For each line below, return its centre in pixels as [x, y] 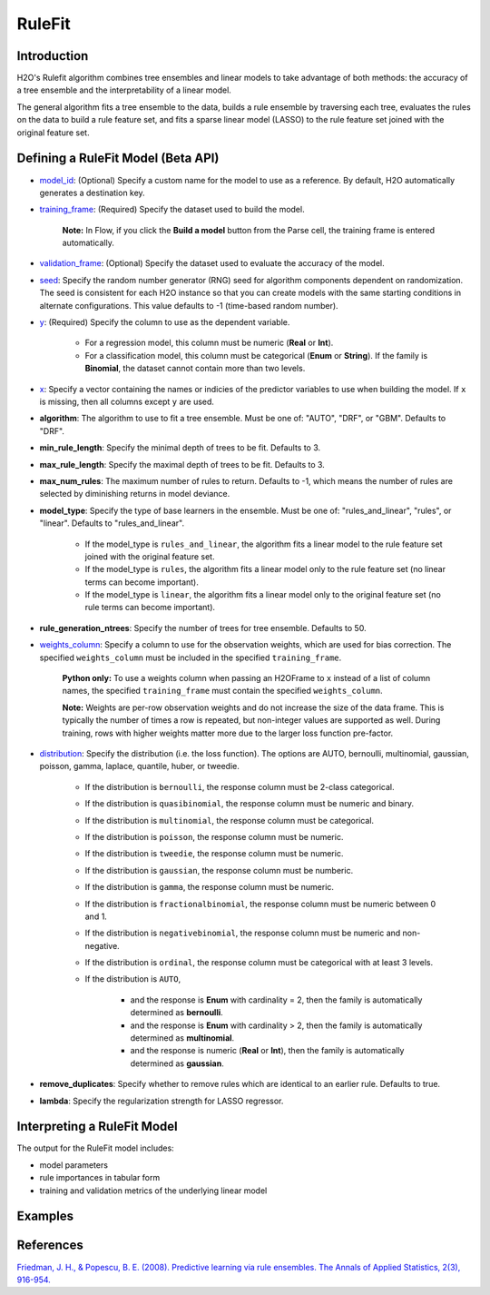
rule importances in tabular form [100, 1178]
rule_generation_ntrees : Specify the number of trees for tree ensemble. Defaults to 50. [203, 628]
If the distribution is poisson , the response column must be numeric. [214, 836]
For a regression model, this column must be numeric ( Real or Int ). [209, 343]
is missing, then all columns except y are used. [127, 401]
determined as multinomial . [182, 1038]
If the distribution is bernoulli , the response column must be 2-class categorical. [240, 786]
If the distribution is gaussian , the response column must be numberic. [219, 870]
